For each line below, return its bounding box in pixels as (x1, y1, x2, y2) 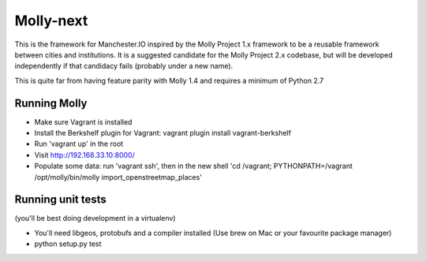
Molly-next (14, 12, 88, 29)
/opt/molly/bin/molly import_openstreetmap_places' (34, 172, 203, 181)
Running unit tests (14, 193, 106, 207)
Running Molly (14, 96, 88, 110)
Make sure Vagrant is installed (34, 117, 133, 126)
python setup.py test (34, 239, 102, 248)
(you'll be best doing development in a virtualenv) (14, 214, 177, 223)
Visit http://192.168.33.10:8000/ (34, 150, 136, 159)
